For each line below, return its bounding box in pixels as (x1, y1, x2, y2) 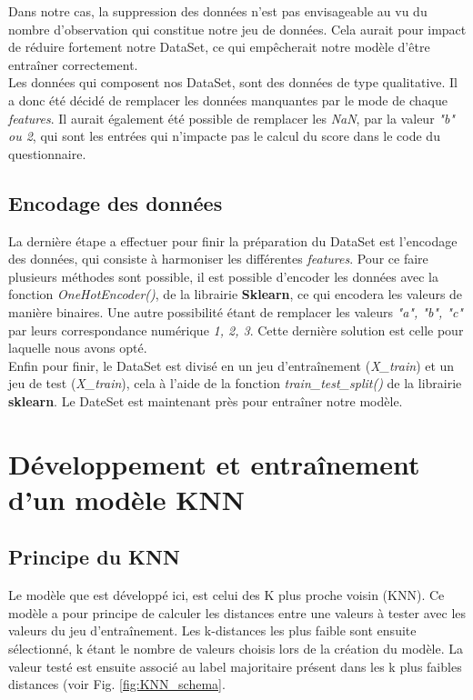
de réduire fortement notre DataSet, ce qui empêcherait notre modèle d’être (8, 37, 430, 56)
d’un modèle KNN (8, 480, 245, 517)
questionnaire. (8, 144, 86, 163)
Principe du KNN (8, 543, 180, 571)
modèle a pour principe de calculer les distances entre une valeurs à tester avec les (8, 603, 467, 622)
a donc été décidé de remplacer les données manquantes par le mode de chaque (8, 90, 448, 109)
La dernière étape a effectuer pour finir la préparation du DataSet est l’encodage (8, 231, 458, 250)
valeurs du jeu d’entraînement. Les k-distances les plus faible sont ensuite (8, 621, 417, 640)
